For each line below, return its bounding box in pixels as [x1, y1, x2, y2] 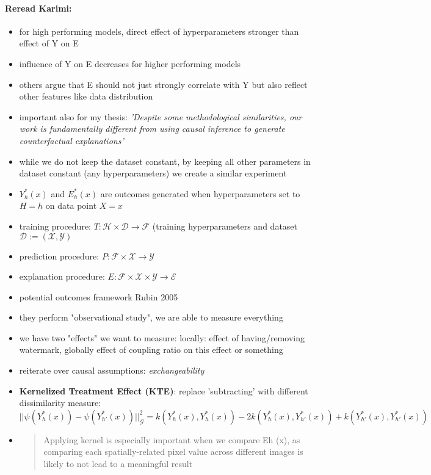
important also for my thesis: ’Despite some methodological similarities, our [19, 110, 302, 123]
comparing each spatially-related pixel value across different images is [43, 445, 303, 458]
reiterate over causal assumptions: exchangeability [19, 364, 205, 377]
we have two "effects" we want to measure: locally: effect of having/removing [19, 331, 305, 344]
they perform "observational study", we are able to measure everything [19, 311, 283, 324]
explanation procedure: [19, 270, 105, 283]
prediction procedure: [19, 249, 100, 262]
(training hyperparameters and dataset [152, 219, 298, 232]
